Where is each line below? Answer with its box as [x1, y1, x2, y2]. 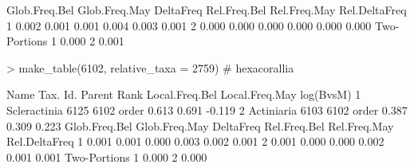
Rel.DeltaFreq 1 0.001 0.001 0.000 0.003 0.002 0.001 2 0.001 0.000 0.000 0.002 [6, 133, 384, 150]
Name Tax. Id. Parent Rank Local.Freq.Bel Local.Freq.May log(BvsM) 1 [6, 86, 361, 103]
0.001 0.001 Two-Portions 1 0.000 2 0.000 [6, 148, 207, 165]
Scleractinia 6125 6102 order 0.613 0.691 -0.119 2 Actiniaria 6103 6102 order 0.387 [6, 101, 408, 118]
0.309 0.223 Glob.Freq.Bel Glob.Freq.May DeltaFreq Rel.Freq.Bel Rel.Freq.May [6, 117, 394, 134]
